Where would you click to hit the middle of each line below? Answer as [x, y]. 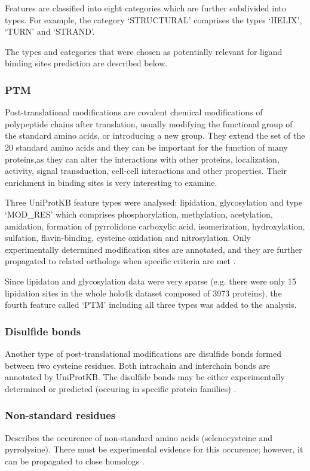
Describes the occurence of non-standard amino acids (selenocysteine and [139, 437]
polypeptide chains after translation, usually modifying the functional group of [149, 123]
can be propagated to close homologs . [75, 461]
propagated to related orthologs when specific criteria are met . [120, 261]
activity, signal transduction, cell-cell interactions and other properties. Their [146, 171]
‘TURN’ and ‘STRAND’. [50, 31]
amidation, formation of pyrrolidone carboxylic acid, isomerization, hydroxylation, [155, 226]
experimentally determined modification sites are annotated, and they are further [154, 249]
